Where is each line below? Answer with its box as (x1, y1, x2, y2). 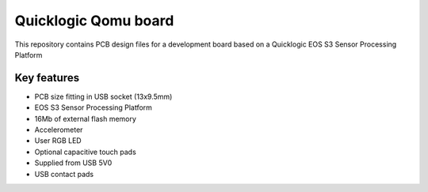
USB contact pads (34, 169, 94, 179)
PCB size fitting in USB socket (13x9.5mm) (34, 92, 173, 101)
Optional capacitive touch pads (34, 147, 136, 156)
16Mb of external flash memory (34, 114, 136, 123)
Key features (14, 71, 79, 85)
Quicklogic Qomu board (14, 12, 174, 29)
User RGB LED (34, 136, 82, 145)
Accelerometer (34, 125, 83, 134)
